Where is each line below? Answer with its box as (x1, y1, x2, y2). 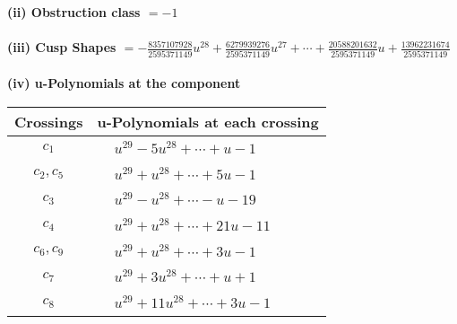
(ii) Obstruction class (7, 3, 141, 21)
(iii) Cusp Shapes (7, 38, 116, 57)
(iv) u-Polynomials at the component (7, 74, 241, 92)
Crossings (14, 110, 83, 132)
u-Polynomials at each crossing (97, 110, 319, 132)
